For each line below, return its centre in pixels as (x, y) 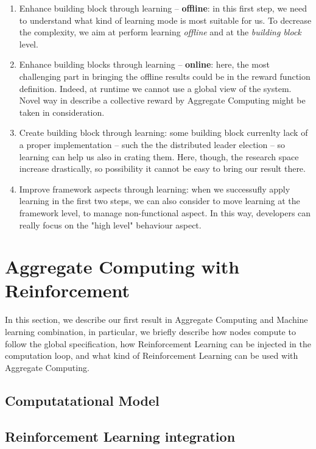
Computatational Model (82, 400)
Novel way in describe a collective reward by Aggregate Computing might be (162, 100)
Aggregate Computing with (122, 267)
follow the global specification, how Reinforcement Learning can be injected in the (158, 343)
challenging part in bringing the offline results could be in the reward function (165, 76)
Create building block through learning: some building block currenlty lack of (163, 133)
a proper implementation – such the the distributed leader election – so (152, 144)
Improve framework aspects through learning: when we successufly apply (155, 189)
